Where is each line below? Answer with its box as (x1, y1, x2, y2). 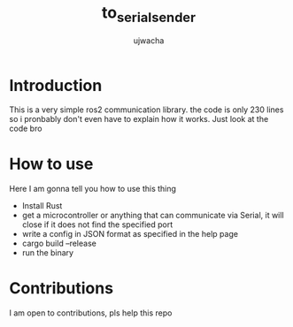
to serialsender (101, 3, 197, 26)
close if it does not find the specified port (21, 219, 173, 230)
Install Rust (21, 201, 63, 211)
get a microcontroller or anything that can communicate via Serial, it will (21, 210, 285, 221)
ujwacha (133, 34, 165, 46)
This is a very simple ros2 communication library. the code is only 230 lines (9, 104, 284, 115)
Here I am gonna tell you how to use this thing (9, 184, 177, 194)
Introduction (9, 75, 103, 95)
